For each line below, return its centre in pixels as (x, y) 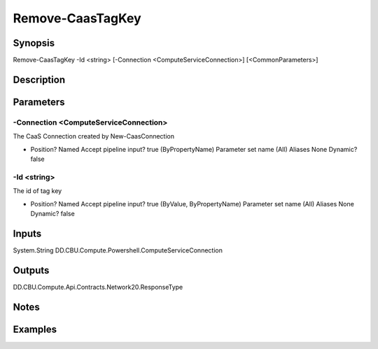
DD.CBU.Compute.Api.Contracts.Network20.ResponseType (98, 287)
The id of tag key (37, 191)
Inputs (27, 233)
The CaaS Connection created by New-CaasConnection (94, 136)
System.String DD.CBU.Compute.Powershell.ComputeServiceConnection (118, 250)
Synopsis (34, 43)
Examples (35, 329)
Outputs (31, 270)
